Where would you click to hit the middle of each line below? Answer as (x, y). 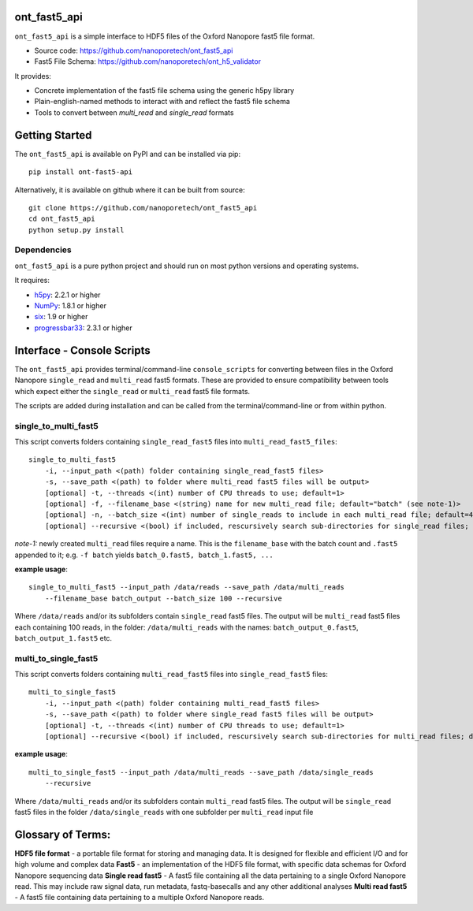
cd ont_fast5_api (62, 219)
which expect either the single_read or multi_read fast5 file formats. (132, 391)
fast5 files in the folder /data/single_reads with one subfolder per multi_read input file (164, 812)
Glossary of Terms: (63, 834)
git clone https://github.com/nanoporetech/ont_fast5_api (143, 208)
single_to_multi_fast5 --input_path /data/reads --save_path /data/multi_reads (186, 588)
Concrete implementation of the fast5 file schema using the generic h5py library (164, 91)
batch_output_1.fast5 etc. (63, 638)
